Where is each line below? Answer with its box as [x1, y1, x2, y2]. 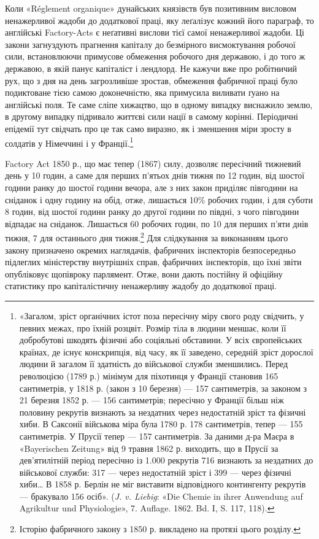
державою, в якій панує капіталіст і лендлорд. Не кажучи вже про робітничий [5, 61, 298, 74]
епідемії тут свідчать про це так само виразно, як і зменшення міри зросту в [5, 122, 291, 134]
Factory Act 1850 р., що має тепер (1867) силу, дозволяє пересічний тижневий [5, 157, 301, 169]
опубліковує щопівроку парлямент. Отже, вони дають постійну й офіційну [5, 267, 283, 280]
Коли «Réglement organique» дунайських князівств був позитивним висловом [5, 2, 297, 14]
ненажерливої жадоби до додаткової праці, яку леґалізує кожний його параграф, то [5, 14, 314, 26]
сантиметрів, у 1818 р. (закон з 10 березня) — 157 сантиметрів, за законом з [19, 381, 307, 394]
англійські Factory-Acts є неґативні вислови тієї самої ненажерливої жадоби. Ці [5, 26, 304, 39]
